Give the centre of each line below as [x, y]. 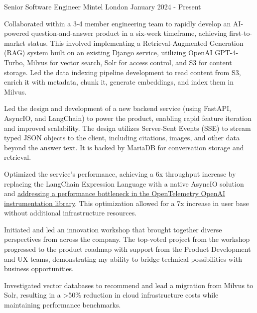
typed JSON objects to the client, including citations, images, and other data [122, 138]
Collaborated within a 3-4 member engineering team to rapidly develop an [118, 23]
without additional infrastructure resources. [70, 213]
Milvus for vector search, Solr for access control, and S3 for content [129, 62]
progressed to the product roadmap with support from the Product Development [128, 249]
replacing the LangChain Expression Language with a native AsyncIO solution [124, 183]
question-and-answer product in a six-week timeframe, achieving [129, 33]
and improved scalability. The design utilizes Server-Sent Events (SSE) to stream [128, 128]
